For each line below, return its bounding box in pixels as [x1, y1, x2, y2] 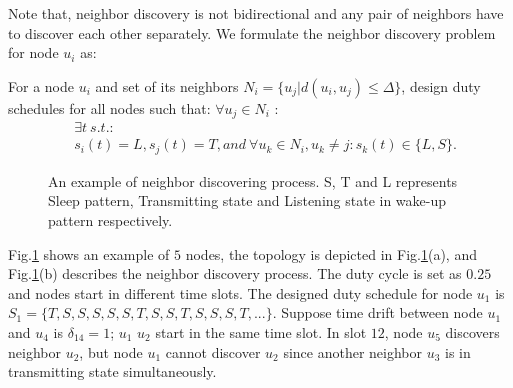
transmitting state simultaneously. [8, 361, 217, 382]
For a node [8, 75, 74, 96]
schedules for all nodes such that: [8, 97, 211, 118]
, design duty [401, 75, 481, 96]
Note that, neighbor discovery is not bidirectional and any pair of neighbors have [8, 3, 504, 23]
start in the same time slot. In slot [155, 321, 367, 342]
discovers [445, 321, 500, 342]
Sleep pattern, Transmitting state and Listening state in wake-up [48, 190, 447, 211]
